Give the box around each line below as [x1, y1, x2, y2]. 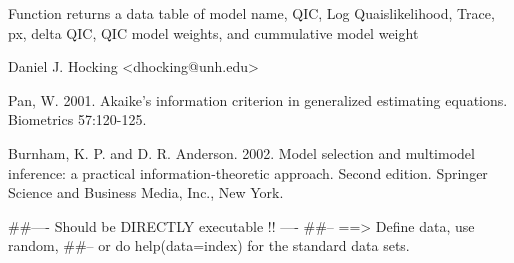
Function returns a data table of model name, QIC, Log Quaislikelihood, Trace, [8, 3, 495, 23]
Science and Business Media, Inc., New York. [8, 182, 284, 203]
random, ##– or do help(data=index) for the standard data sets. [8, 235, 410, 256]
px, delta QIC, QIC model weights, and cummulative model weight [8, 22, 419, 43]
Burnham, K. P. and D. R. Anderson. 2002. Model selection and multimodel [8, 142, 475, 163]
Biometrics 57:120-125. [8, 109, 147, 130]
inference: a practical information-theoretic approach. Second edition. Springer [8, 162, 488, 183]
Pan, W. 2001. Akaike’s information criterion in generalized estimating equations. [8, 89, 508, 110]
